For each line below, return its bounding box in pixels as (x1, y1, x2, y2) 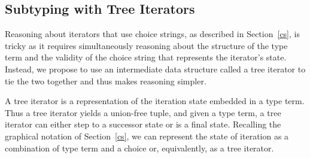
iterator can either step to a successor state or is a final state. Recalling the (5, 118, 281, 130)
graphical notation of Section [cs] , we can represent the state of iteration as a (5, 129, 289, 142)
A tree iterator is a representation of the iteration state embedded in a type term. (5, 95, 305, 107)
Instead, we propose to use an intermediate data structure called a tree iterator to (5, 62, 306, 75)
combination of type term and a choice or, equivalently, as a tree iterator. (5, 141, 274, 154)
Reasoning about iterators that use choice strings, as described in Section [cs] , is (5, 28, 300, 40)
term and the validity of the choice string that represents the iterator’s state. (5, 51, 287, 63)
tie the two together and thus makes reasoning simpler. (5, 74, 206, 87)
